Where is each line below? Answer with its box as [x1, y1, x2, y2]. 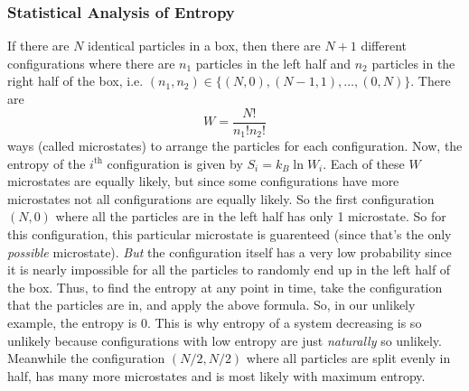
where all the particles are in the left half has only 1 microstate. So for [55, 207, 446, 226]
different [361, 36, 408, 55]
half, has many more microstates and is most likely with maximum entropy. [7, 366, 426, 385]
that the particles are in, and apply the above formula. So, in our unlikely [7, 295, 416, 314]
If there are [7, 36, 70, 55]
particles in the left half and [195, 53, 352, 72]
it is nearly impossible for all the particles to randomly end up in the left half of [7, 260, 451, 279]
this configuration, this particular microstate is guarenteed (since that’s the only [7, 225, 452, 244]
